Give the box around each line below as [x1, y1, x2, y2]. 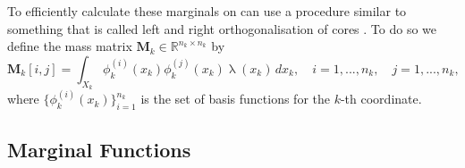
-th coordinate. [340, 89, 422, 108]
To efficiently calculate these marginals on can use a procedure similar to [7, 2, 407, 20]
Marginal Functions [7, 135, 191, 163]
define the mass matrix [7, 37, 132, 55]
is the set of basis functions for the [140, 89, 330, 108]
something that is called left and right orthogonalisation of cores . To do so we [7, 19, 436, 38]
